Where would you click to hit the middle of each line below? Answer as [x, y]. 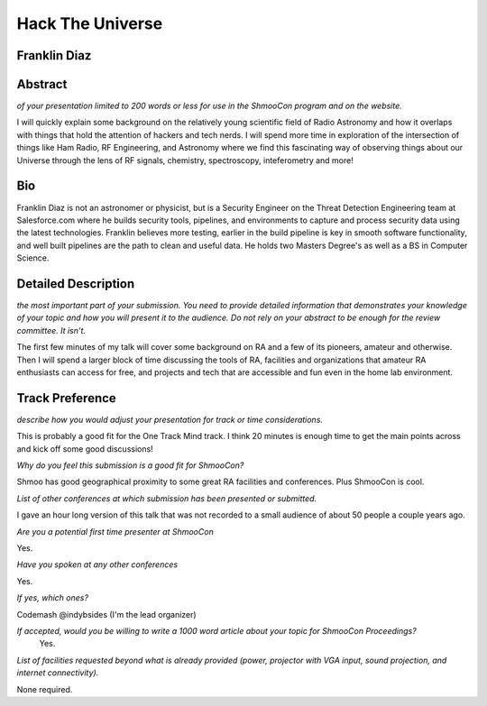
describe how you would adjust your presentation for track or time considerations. [170, 419]
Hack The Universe [90, 23]
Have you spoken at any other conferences [97, 564]
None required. [45, 689]
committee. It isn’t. [51, 330]
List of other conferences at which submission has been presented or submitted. [167, 498]
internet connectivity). [58, 673]
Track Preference [66, 398]
